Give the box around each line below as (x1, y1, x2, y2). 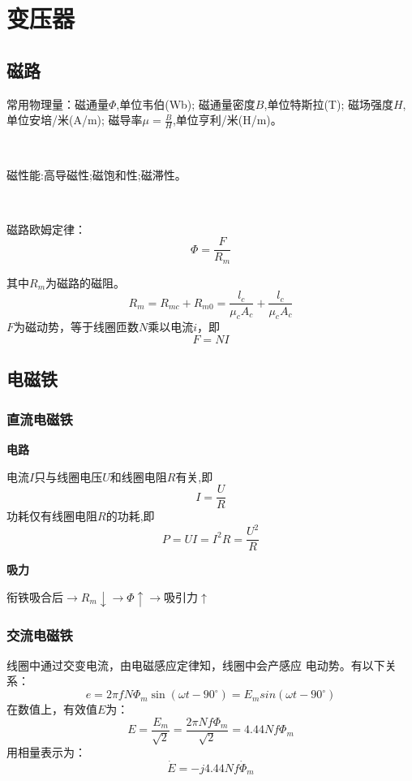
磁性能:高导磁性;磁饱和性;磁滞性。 (6, 166, 187, 183)
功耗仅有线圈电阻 (6, 507, 97, 524)
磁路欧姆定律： (6, 220, 86, 237)
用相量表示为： (6, 744, 86, 761)
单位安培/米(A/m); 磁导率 (6, 111, 143, 128)
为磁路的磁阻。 (45, 274, 126, 291)
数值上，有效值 (17, 701, 97, 718)
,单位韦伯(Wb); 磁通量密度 (116, 95, 255, 112)
